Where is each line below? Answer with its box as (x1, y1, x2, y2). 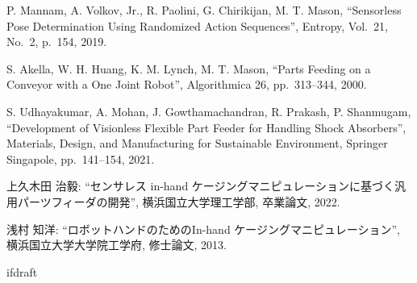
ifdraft (6, 263, 38, 280)
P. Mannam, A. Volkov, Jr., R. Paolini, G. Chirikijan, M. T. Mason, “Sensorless (6, 2, 402, 18)
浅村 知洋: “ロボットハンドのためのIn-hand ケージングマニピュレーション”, (6, 220, 400, 237)
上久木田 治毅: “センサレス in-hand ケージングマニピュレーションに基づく (6, 177, 394, 194)
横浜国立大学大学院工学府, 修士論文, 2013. (6, 236, 227, 253)
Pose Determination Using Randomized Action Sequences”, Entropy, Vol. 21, (6, 17, 388, 34)
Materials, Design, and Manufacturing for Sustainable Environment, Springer (6, 135, 388, 152)
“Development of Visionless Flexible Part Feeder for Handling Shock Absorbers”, (6, 119, 407, 135)
